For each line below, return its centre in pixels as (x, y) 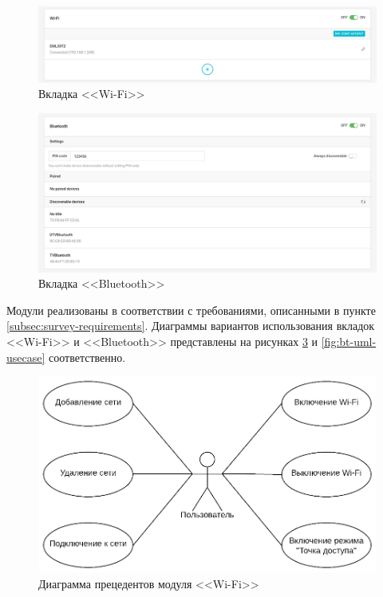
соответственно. (87, 357)
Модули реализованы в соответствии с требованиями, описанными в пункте (191, 310)
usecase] (26, 357)
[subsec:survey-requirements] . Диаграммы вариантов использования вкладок (191, 326)
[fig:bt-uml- (349, 342)
